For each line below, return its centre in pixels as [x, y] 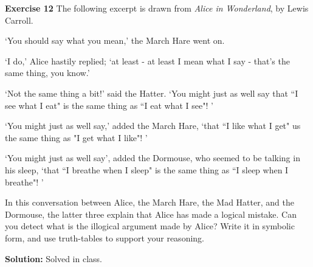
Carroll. [19, 20]
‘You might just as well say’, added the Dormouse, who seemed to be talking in [153, 158]
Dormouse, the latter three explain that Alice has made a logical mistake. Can [151, 214]
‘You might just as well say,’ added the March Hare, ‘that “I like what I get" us [153, 126]
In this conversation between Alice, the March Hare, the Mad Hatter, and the [150, 202]
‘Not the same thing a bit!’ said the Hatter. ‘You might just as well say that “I [152, 93]
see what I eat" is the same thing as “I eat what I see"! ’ [109, 105]
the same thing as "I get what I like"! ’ [76, 137]
